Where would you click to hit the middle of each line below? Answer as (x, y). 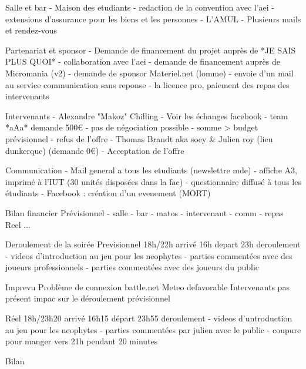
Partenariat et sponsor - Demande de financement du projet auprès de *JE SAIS (151, 50)
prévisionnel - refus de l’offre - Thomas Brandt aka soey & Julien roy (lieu (139, 138)
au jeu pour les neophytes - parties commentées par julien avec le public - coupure (153, 329)
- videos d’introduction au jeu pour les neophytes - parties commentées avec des (149, 255)
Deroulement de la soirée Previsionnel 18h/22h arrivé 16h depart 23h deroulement (153, 244)
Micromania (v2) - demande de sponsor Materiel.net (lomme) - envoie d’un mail (149, 73)
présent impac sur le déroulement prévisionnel (88, 298)
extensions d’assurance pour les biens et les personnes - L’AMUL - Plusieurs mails (153, 19)
